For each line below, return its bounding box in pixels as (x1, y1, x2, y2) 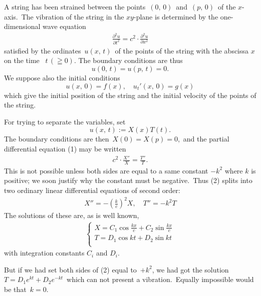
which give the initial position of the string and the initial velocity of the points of (4, 89, 256, 100)
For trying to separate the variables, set (4, 116, 126, 126)
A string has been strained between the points (4, 1, 146, 11)
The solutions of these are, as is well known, (4, 210, 139, 220)
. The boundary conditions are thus (74, 55, 183, 65)
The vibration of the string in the (21, 11, 124, 21)
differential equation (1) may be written (4, 143, 126, 153)
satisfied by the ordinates (4, 45, 81, 55)
